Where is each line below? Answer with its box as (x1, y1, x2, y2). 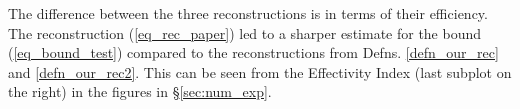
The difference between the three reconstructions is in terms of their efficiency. (8, 3, 488, 23)
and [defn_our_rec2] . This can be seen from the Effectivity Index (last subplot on (8, 61, 512, 82)
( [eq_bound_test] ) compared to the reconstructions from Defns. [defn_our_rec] (8, 42, 499, 63)
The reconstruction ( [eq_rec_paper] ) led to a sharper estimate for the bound (8, 22, 482, 43)
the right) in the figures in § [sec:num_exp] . (8, 81, 272, 102)
